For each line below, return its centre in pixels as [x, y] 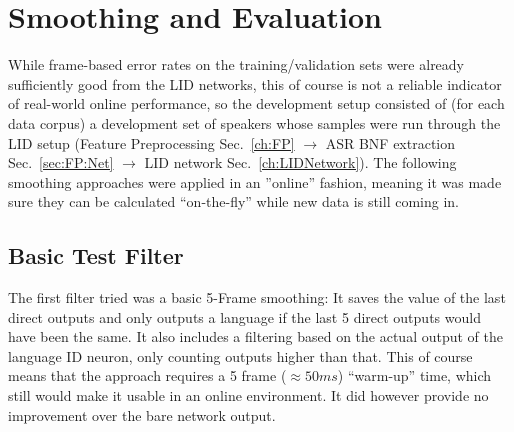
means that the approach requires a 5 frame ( [147, 375]
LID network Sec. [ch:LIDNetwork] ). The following [300, 162]
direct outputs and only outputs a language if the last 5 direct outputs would [244, 316]
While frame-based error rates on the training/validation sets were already [236, 64]
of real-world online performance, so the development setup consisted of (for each [256, 103]
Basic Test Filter [96, 255]
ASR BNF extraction [390, 142]
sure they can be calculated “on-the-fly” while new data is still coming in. [233, 201]
